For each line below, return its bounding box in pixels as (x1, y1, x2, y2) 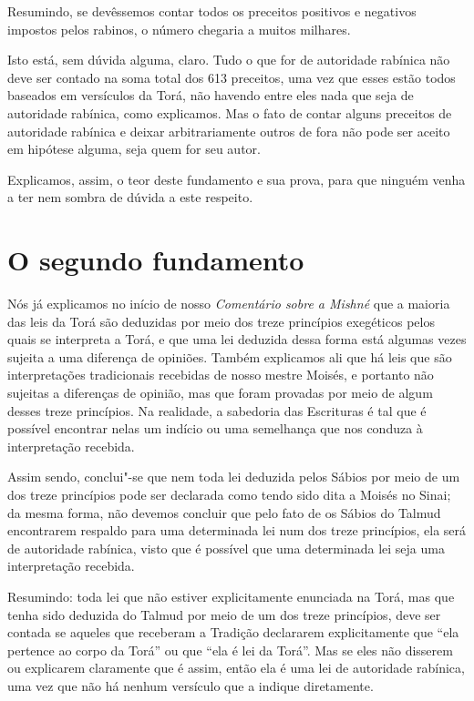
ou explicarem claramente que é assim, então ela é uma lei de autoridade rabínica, (7, 658, 465, 677)
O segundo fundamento (7, 241, 304, 279)
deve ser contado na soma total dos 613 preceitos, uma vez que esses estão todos (7, 67, 456, 86)
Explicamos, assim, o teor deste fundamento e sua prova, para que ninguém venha (7, 169, 466, 188)
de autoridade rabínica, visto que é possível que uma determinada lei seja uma (7, 538, 445, 557)
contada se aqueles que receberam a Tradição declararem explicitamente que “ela (7, 623, 459, 642)
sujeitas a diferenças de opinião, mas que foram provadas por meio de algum (7, 383, 433, 402)
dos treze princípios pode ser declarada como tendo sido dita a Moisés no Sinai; (7, 485, 451, 503)
